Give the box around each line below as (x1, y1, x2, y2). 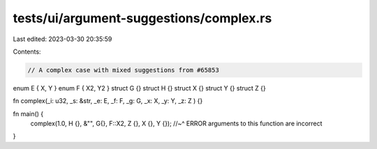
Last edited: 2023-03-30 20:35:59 (13, 35, 112, 43)
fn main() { (13, 109, 44, 118)
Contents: (13, 47, 41, 56)
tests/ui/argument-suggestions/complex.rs (13, 10, 272, 26)
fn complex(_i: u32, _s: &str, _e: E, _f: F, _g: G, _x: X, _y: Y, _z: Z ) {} (13, 97, 203, 105)
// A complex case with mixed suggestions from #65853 (27, 66, 219, 74)
